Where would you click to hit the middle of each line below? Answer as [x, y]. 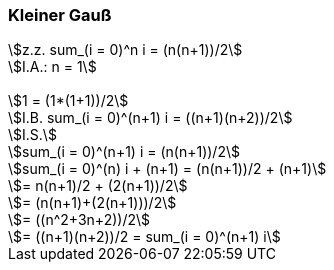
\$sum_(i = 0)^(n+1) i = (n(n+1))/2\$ [124, 152]
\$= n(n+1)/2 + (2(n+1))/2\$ [98, 186]
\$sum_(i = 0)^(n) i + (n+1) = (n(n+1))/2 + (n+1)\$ [167, 169]
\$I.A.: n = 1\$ [52, 67]
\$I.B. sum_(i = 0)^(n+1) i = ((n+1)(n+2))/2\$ [150, 118]
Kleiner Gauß [60, 15]
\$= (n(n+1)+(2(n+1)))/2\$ [92, 203]
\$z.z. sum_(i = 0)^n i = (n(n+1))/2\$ [125, 50]
